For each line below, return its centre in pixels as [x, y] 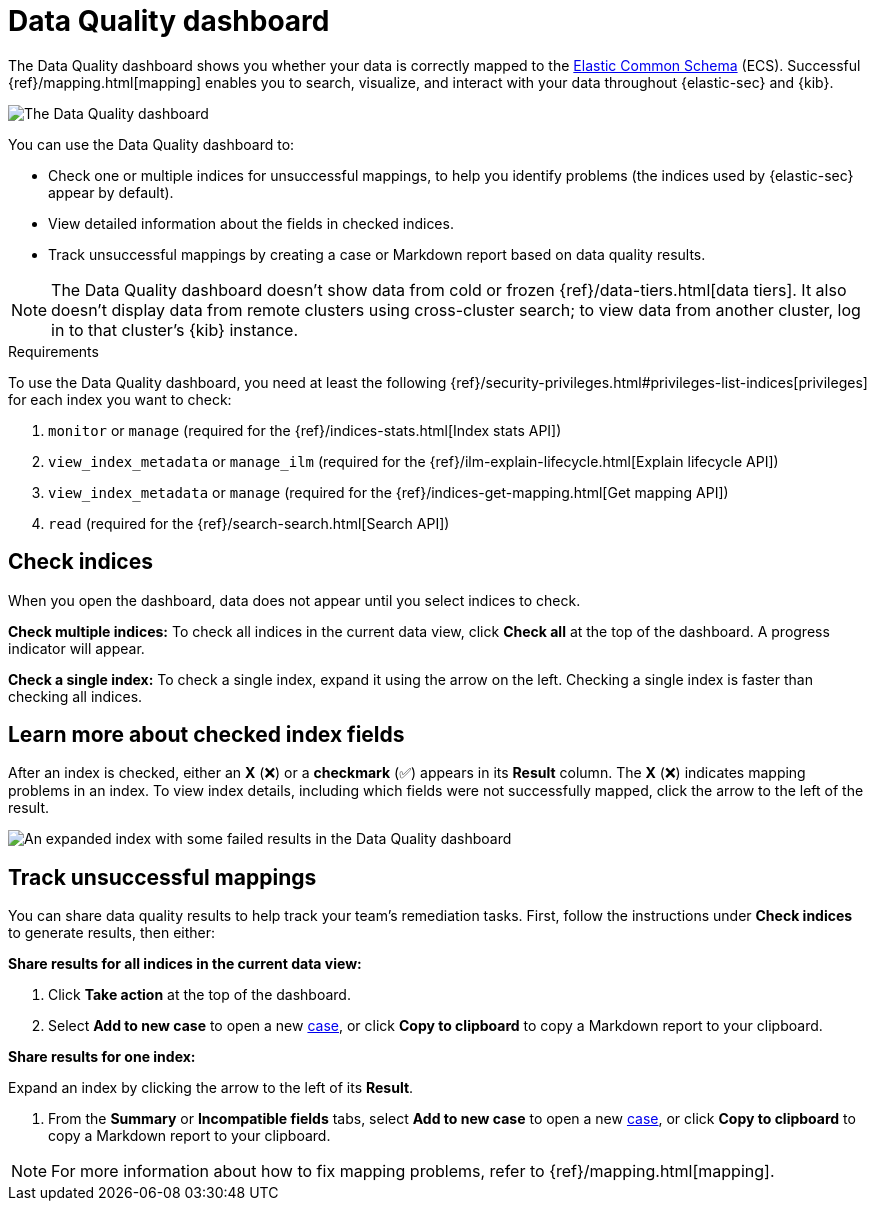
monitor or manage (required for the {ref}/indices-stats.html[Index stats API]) [305, 430]
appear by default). [111, 192]
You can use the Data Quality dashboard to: [151, 144]
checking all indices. [75, 696]
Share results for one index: [102, 1057]
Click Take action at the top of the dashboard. [199, 995]
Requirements [53, 351]
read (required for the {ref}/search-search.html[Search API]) [249, 523]
